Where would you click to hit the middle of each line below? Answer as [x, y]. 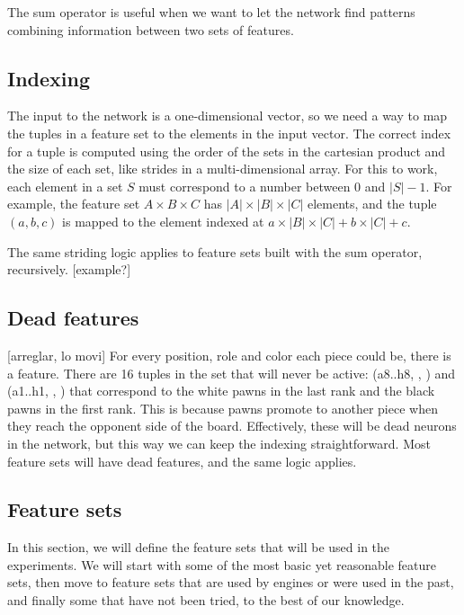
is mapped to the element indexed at [163, 221]
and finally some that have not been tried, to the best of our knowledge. [206, 600]
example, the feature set [74, 204]
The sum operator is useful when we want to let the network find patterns [211, 12]
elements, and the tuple [372, 204]
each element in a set [65, 186]
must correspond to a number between [245, 186]
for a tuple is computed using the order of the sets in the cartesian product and [227, 151]
